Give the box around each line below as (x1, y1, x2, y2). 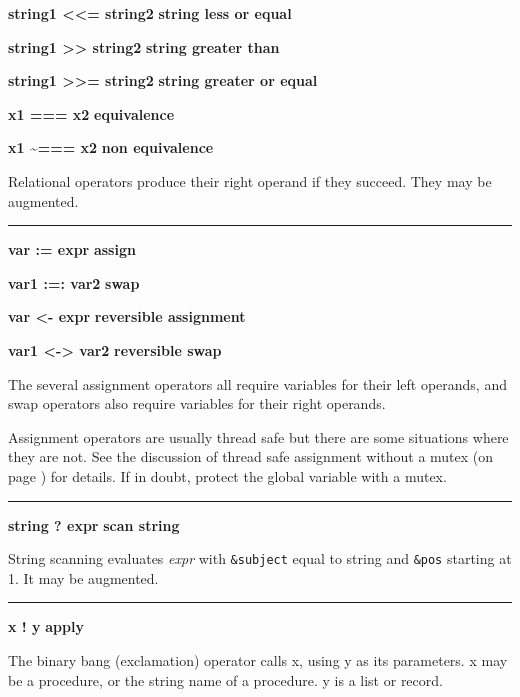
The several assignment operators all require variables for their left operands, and (8, 373, 507, 394)
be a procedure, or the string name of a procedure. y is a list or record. (8, 669, 443, 690)
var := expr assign (8, 239, 136, 260)
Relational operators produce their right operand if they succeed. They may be (8, 170, 492, 191)
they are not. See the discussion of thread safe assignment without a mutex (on (8, 446, 494, 467)
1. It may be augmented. (8, 567, 159, 588)
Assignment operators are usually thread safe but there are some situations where (8, 426, 509, 447)
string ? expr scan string (8, 514, 180, 535)
